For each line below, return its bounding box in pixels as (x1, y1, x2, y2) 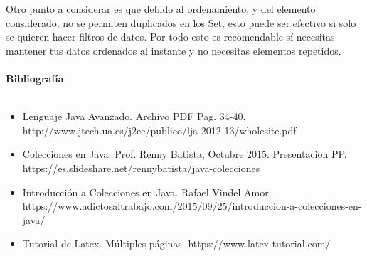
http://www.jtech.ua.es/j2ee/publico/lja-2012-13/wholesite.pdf (22, 122, 297, 137)
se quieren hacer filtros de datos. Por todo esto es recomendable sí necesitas (6, 29, 335, 44)
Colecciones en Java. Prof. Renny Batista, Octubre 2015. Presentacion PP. (22, 146, 347, 161)
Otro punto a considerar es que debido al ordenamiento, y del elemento (6, 1, 316, 16)
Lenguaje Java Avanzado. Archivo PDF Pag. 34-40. (22, 109, 246, 124)
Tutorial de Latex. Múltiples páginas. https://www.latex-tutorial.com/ (22, 236, 331, 251)
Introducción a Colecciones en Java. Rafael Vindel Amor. (22, 184, 272, 199)
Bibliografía (6, 70, 64, 85)
